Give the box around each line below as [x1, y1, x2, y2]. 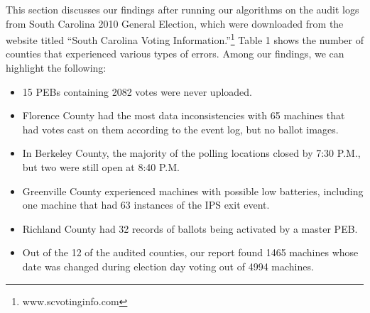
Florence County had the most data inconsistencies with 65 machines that [22, 108, 345, 123]
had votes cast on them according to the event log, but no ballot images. [22, 121, 339, 136]
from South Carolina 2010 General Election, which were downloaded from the [6, 16, 344, 31]
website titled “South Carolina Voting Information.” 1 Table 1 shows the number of [6, 31, 364, 47]
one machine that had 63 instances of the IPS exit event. [22, 197, 270, 212]
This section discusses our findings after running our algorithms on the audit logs [6, 2, 359, 16]
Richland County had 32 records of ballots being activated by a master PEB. [22, 221, 358, 236]
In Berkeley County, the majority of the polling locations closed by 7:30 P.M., [22, 145, 361, 160]
